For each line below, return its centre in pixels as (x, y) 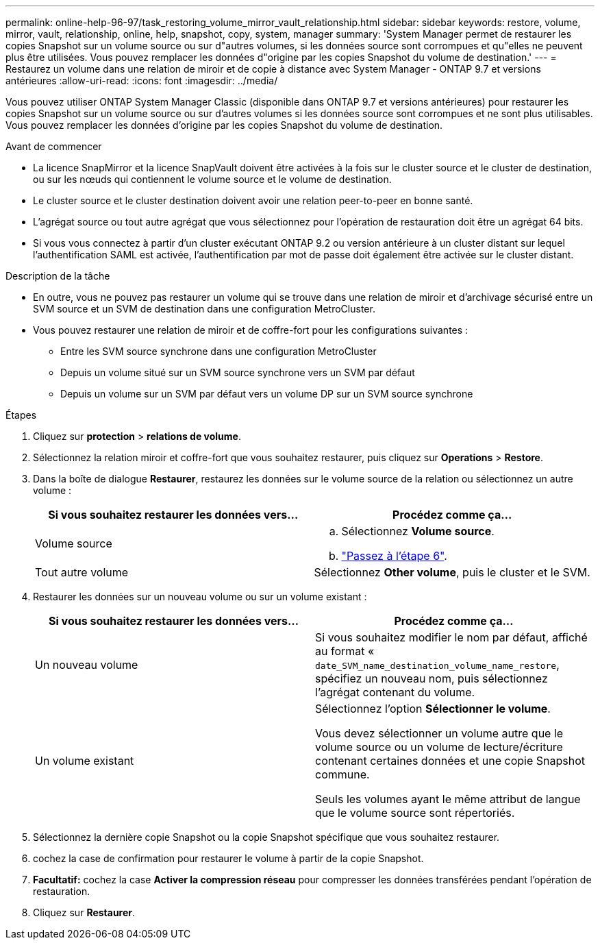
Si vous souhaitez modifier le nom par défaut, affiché (451, 637)
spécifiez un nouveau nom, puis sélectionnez (432, 678)
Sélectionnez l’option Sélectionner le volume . (433, 709)
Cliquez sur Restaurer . (84, 912)
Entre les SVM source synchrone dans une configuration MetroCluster (218, 351)
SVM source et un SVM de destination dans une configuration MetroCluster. (204, 309)
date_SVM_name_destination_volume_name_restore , (437, 665)
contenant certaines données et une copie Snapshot (450, 761)
